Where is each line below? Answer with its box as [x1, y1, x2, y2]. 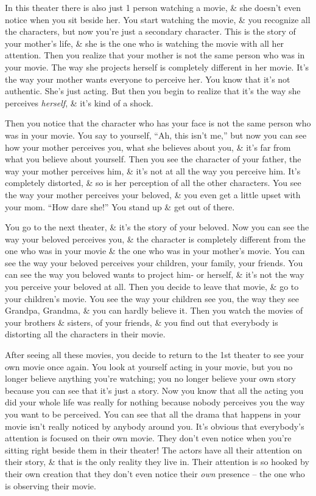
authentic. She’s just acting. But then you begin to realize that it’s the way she [5, 84, 301, 97]
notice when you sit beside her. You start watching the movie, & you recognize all [5, 13, 311, 26]
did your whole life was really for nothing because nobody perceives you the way [5, 396, 305, 408]
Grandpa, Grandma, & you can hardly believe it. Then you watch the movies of [5, 304, 303, 317]
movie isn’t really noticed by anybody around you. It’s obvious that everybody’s [5, 419, 304, 432]
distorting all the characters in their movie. [5, 328, 166, 340]
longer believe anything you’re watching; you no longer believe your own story [5, 372, 296, 385]
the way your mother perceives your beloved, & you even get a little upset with [5, 188, 301, 201]
